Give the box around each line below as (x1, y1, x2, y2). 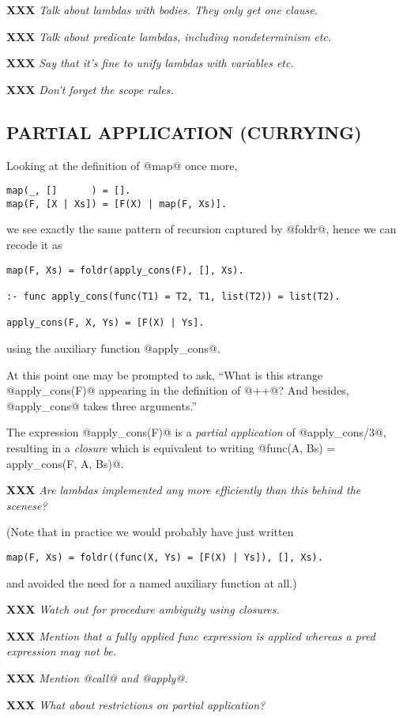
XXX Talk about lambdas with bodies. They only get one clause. (6, 2, 318, 17)
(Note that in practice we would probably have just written (6, 523, 294, 540)
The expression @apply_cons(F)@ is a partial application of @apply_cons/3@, (6, 424, 386, 440)
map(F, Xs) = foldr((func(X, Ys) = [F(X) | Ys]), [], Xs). (6, 551, 323, 563)
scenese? (6, 497, 47, 513)
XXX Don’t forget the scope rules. (6, 81, 174, 97)
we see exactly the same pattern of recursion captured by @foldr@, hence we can (6, 221, 397, 237)
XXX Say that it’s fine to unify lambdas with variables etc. (6, 55, 294, 71)
